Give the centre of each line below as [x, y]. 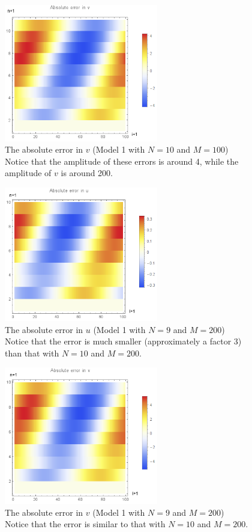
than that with [32, 353]
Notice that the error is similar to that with [85, 524]
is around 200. [87, 173]
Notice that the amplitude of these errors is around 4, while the [122, 161]
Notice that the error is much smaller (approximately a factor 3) [123, 341]
